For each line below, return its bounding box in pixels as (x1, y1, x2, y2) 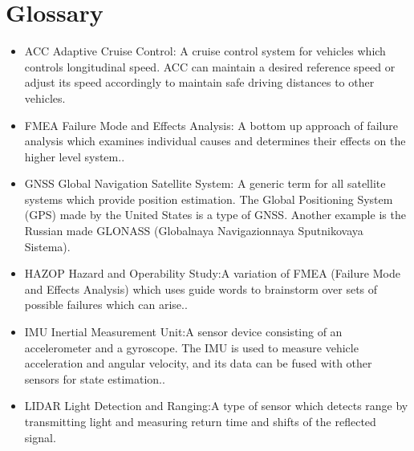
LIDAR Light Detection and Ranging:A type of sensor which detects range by (24, 397, 408, 414)
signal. (24, 429, 56, 445)
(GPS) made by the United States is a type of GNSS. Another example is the (24, 206, 406, 223)
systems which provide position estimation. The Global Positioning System (24, 190, 393, 207)
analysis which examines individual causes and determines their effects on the (24, 132, 406, 149)
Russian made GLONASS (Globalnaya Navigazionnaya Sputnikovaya (24, 222, 363, 239)
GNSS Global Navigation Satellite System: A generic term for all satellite (24, 175, 386, 192)
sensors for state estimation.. (24, 370, 165, 387)
